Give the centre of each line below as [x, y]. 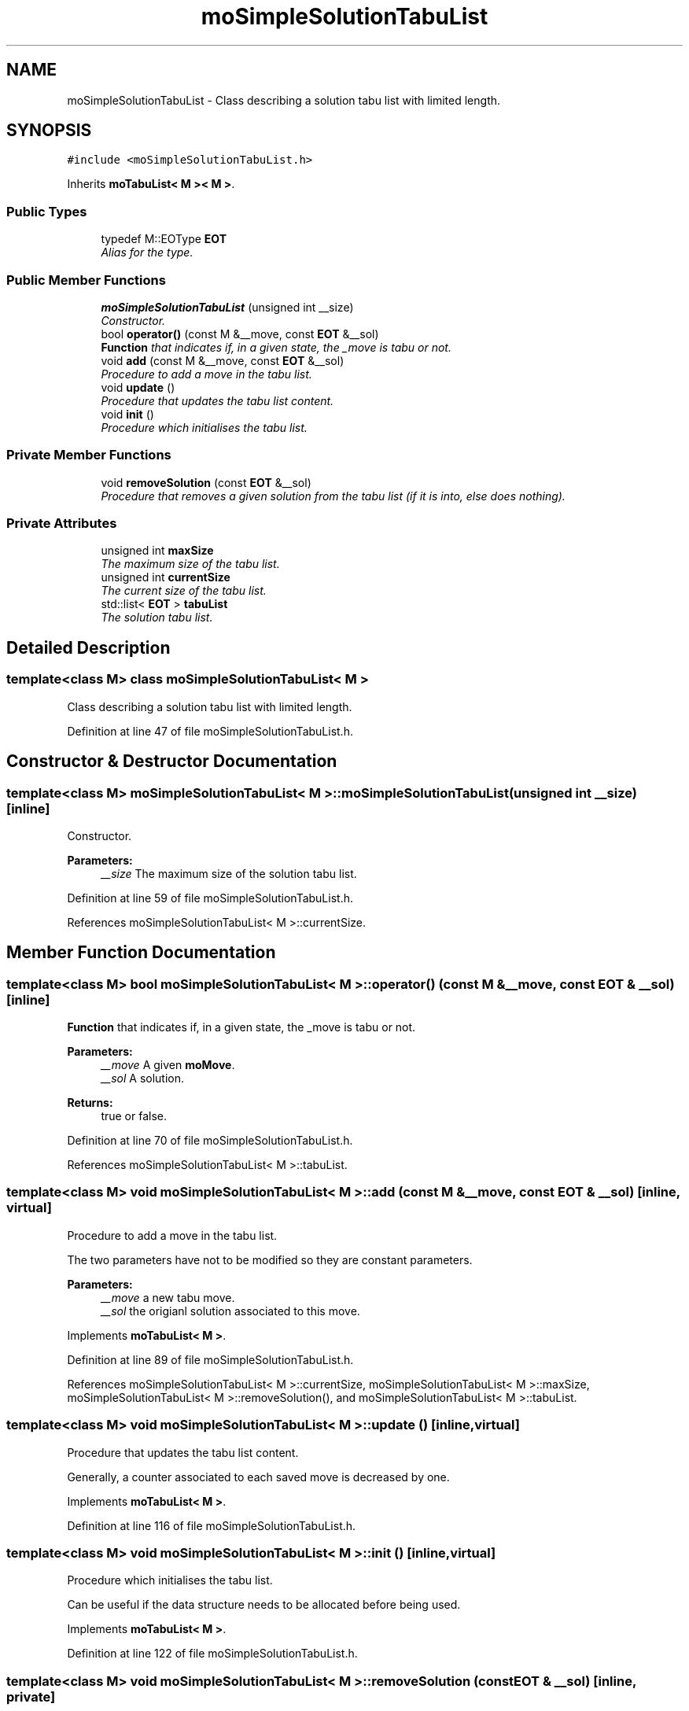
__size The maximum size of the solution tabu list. [229, 873]
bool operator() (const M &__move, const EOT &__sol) [240, 334]
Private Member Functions [89, 455]
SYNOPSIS [49, 131]
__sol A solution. [143, 1079]
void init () [127, 414]
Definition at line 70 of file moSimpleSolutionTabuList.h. [210, 1141]
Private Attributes [62, 524]
